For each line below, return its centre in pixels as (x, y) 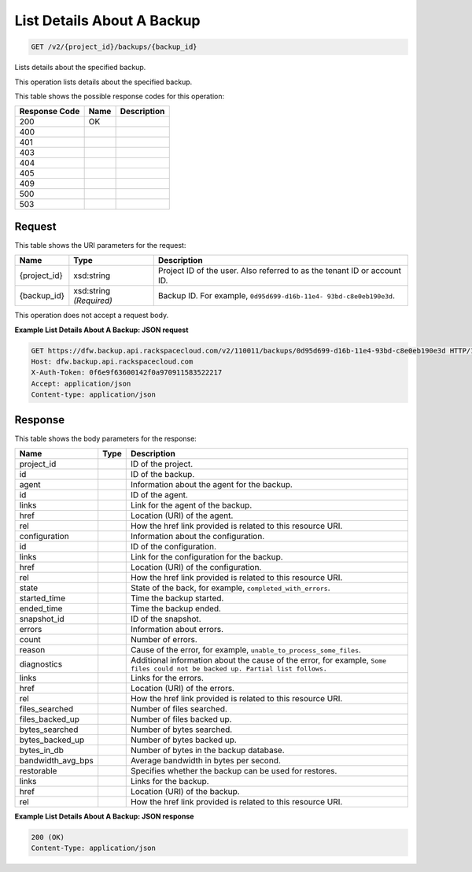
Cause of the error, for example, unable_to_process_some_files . (246, 650)
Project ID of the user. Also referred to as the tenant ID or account (279, 271)
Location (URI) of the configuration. (196, 567)
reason (32, 650)
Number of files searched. (179, 709)
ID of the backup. (162, 475)
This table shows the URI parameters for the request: (100, 245)
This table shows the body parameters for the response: (105, 438)
